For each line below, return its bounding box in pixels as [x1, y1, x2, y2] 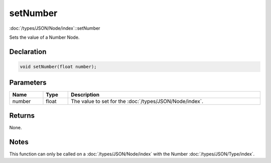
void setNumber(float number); [20, 63, 97, 69]
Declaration [9, 47, 47, 56]
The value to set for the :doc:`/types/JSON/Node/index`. [71, 98, 203, 105]
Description [71, 91, 100, 98]
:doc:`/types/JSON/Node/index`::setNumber [9, 25, 100, 31]
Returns [9, 111, 35, 120]
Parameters [9, 78, 47, 87]
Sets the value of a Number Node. [9, 34, 80, 40]
